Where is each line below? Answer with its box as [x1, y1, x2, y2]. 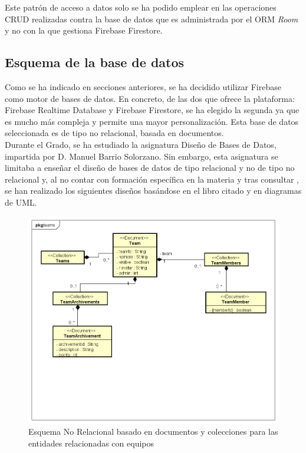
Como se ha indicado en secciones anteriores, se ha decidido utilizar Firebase [5, 80, 281, 92]
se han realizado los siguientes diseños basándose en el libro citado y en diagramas [5, 184, 302, 197]
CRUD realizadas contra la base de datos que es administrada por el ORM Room [5, 12, 298, 25]
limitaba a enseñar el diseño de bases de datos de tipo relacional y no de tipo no [5, 161, 295, 174]
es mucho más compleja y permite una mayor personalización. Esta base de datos [5, 115, 299, 127]
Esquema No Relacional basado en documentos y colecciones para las [28, 425, 278, 438]
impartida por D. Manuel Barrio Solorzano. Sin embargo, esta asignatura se [5, 150, 278, 162]
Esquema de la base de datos [5, 53, 185, 71]
